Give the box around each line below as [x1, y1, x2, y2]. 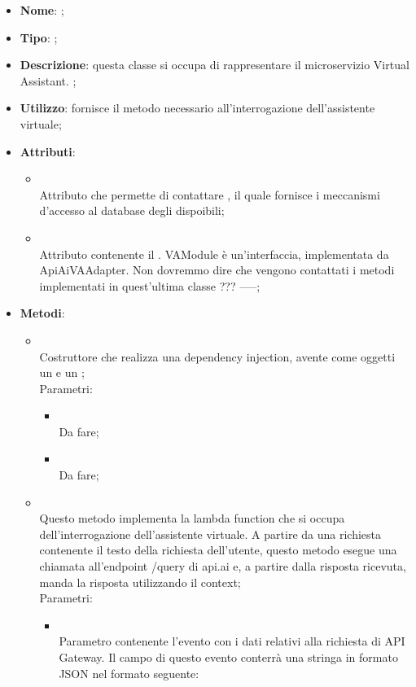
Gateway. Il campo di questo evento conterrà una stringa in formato [59, 649, 398, 665]
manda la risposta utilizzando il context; [39, 573, 241, 590]
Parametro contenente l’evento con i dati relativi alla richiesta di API [59, 632, 405, 650]
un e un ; [39, 364, 85, 381]
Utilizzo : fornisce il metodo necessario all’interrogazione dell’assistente [20, 99, 375, 116]
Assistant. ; [20, 72, 77, 89]
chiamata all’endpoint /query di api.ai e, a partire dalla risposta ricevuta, [39, 558, 406, 575]
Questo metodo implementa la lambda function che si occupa [39, 510, 345, 527]
